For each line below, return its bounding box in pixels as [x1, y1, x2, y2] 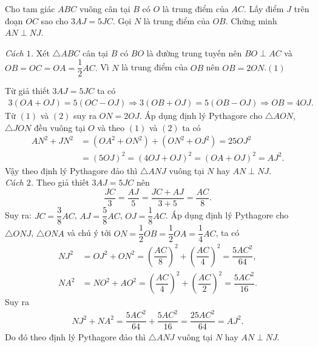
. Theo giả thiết [30, 176, 89, 189]
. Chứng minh [225, 14, 277, 27]
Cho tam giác [5, 2, 55, 15]
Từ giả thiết [5, 84, 50, 97]
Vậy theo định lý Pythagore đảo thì [5, 164, 138, 177]
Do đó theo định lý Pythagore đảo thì [5, 331, 146, 343]
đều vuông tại [33, 121, 86, 133]
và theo [97, 121, 125, 133]
